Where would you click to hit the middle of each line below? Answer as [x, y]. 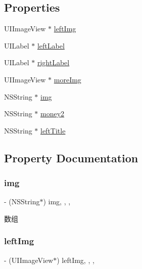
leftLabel [51, 45]
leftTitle [53, 130]
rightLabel [53, 62]
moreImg [67, 79]
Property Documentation [71, 158]
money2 [53, 114]
